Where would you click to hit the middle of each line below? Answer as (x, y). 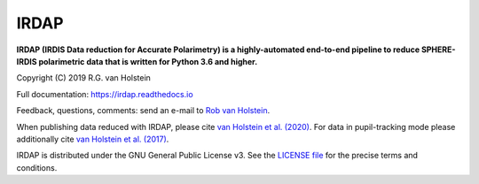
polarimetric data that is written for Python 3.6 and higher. (148, 61)
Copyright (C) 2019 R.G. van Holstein (83, 78)
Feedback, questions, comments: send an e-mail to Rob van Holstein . (143, 111)
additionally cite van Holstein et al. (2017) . (93, 139)
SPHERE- (439, 50)
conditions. (37, 167)
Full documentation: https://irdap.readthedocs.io (105, 94)
